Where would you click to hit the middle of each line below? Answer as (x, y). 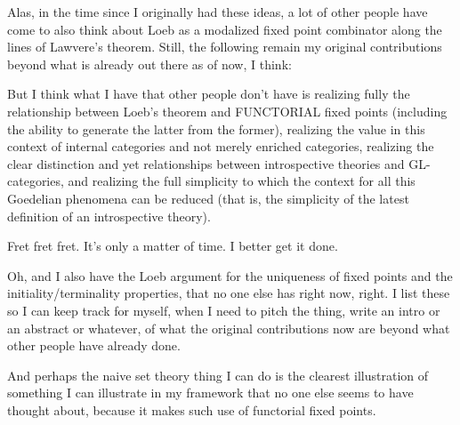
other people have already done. (94, 345)
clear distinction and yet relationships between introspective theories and (206, 163)
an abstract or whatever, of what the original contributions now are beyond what (229, 328)
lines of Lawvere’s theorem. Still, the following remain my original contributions (225, 47)
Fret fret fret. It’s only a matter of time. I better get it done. (173, 246)
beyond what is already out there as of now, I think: (149, 64)
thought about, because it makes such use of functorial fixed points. (192, 409)
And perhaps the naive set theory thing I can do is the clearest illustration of (218, 375)
